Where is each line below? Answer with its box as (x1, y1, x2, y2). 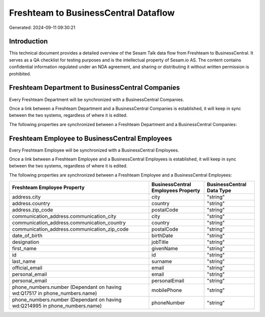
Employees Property (151, 187, 201, 194)
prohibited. (9, 71, 31, 77)
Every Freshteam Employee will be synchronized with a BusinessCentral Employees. (9, 147, 179, 153)
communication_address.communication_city (12, 213, 117, 220)
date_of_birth (12, 232, 43, 239)
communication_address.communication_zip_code (12, 226, 129, 233)
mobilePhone (151, 287, 182, 294)
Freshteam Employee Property (12, 184, 85, 191)
